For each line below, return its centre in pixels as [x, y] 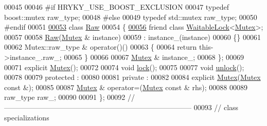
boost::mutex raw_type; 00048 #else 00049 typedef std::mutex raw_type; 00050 [131, 17]
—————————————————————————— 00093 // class [121, 107]
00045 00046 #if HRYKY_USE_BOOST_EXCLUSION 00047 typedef [117, 7]
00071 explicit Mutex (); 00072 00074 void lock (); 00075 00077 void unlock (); [124, 67]
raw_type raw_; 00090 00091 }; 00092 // [70, 97]
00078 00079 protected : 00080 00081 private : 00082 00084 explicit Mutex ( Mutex [132, 77]
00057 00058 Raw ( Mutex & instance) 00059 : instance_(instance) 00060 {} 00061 [132, 37]
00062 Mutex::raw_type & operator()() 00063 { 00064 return [101, 47]
